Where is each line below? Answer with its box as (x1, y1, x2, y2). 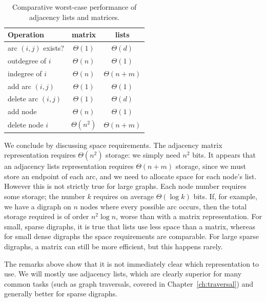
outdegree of (8, 55, 47, 66)
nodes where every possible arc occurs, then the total (80, 201, 247, 211)
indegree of (8, 68, 42, 78)
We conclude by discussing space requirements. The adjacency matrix (4, 139, 222, 150)
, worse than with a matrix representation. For (116, 211, 262, 222)
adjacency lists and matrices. (29, 11, 120, 22)
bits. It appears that (192, 149, 256, 160)
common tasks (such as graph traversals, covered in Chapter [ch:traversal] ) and (4, 278, 254, 289)
